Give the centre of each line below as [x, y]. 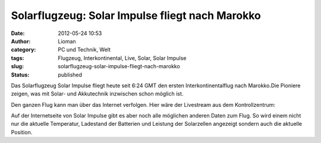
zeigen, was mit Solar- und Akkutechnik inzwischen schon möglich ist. [97, 94]
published [70, 75]
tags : [18, 58]
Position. [22, 132]
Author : [21, 41]
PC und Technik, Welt [84, 50]
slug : [17, 66]
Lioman [67, 41]
